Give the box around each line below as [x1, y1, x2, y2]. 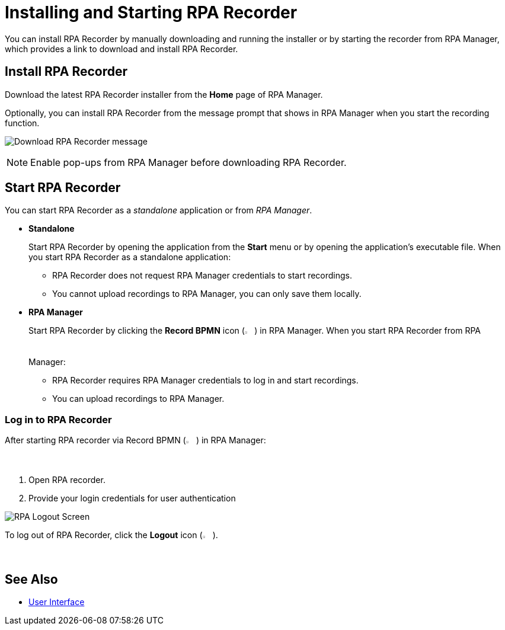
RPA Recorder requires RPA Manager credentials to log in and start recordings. [52, 375, 359, 386]
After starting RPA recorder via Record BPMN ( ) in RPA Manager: [5, 435, 266, 446]
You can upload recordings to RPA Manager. [52, 394, 225, 404]
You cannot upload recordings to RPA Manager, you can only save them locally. [52, 289, 362, 299]
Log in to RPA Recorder [5, 413, 112, 426]
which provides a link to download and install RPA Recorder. [5, 43, 238, 54]
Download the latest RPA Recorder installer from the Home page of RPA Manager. [5, 89, 323, 100]
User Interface [28, 597, 85, 607]
